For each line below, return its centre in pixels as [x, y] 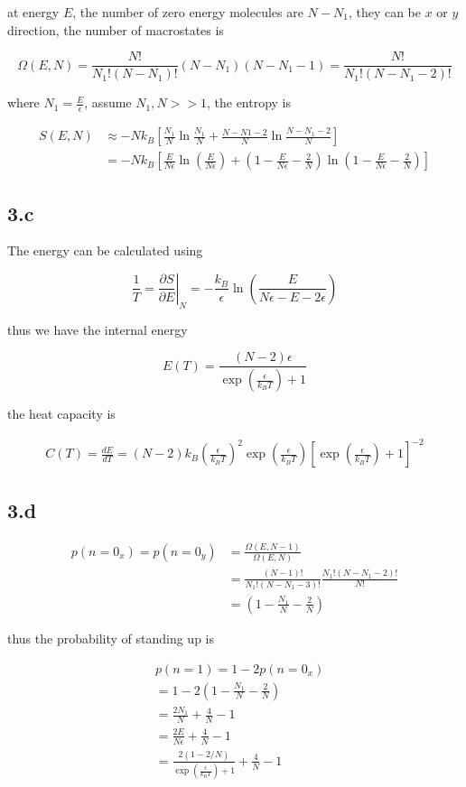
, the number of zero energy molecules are [188, 12]
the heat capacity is [61, 414]
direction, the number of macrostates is [116, 29]
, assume [108, 102]
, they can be [384, 12]
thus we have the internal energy [98, 329]
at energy [33, 12]
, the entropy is [249, 102]
